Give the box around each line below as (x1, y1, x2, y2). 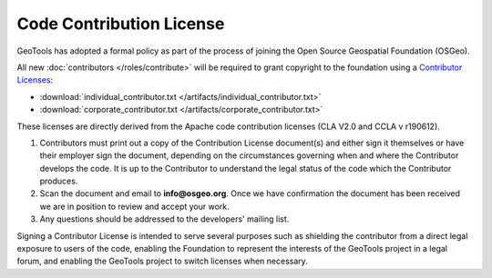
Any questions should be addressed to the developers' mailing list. (39, 213, 290, 224)
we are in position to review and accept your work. (39, 201, 230, 212)
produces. (39, 175, 78, 186)
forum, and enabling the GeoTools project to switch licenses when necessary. (16, 255, 309, 267)
